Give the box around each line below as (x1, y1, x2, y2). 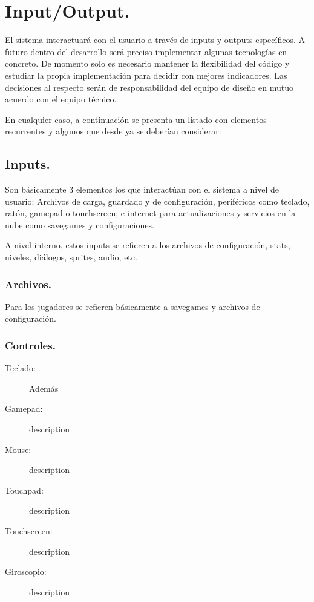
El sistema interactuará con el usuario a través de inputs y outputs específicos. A (5, 33, 305, 46)
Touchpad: (5, 483, 44, 496)
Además (29, 382, 59, 394)
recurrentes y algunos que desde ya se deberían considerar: (5, 125, 221, 137)
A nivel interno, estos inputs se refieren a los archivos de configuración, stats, (5, 239, 290, 251)
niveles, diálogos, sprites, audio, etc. (5, 251, 137, 263)
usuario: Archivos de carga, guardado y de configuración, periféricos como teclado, (5, 194, 310, 207)
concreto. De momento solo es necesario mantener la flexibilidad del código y (5, 57, 290, 70)
